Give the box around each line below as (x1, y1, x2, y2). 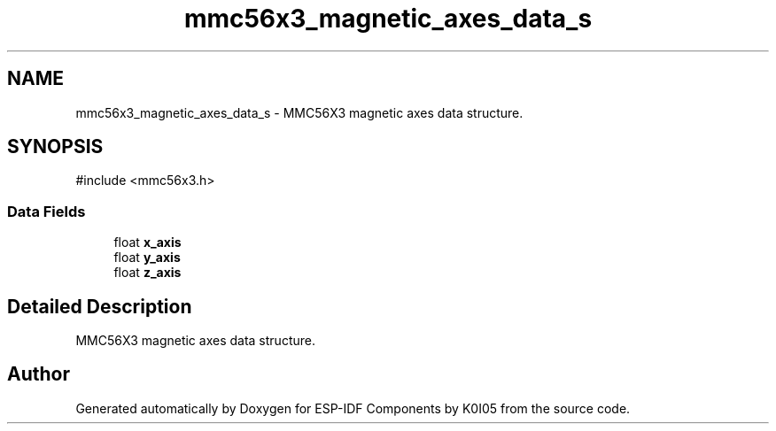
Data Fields (7, 202, 86, 220)
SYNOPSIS (7, 135, 104, 158)
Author (7, 363, 70, 386)
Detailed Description (7, 295, 192, 318)
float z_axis (113, 265, 182, 281)
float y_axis (113, 250, 181, 266)
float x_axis (113, 235, 182, 250)
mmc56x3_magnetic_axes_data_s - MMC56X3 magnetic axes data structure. (75, 104, 524, 120)
